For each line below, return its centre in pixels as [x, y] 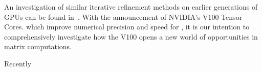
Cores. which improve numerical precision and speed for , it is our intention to [127, 27]
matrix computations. [38, 46]
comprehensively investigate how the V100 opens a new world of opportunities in [131, 36]
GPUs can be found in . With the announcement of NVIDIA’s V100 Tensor [123, 16]
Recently [18, 63]
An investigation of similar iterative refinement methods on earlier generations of [131, 7]
